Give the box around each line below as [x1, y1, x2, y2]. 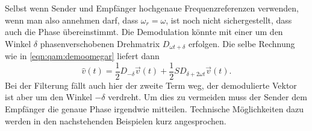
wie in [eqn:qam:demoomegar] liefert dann [5, 50, 160, 62]
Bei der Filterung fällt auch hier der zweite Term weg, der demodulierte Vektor [5, 78, 297, 91]
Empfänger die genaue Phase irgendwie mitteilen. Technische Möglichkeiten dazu [5, 103, 304, 115]
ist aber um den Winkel [5, 91, 92, 103]
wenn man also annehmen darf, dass [5, 13, 139, 26]
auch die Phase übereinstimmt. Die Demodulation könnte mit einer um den [5, 25, 283, 38]
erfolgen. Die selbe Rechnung [188, 37, 295, 50]
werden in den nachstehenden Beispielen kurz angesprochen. [5, 114, 226, 127]
